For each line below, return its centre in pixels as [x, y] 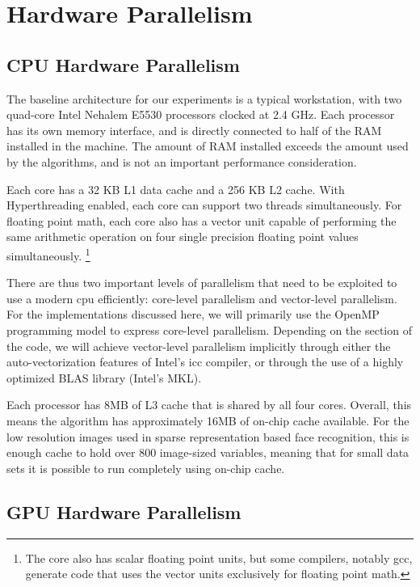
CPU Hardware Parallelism [123, 64]
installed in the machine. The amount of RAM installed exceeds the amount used [208, 146]
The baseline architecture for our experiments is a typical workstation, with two [204, 98]
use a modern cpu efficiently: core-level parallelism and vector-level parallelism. [202, 298]
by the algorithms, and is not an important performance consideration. [182, 161]
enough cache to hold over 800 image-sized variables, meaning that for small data [208, 452]
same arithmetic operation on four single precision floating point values [183, 236]
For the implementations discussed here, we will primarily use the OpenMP [193, 314]
